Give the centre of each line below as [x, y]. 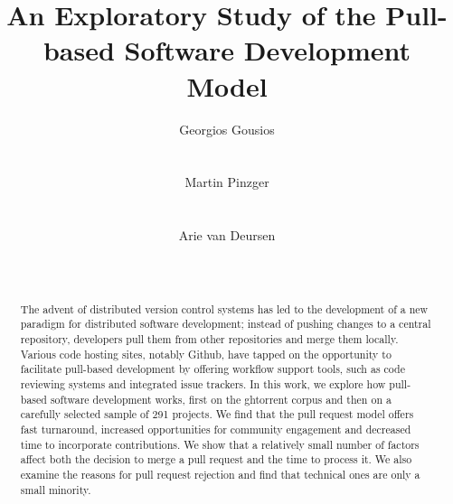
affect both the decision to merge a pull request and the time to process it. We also [216, 459]
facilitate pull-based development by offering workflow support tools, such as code [212, 369]
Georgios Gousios [227, 129]
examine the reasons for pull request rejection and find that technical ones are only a [220, 474]
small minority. [56, 489]
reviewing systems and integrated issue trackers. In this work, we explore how [203, 383]
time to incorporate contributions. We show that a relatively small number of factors [220, 444]
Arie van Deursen [227, 235]
